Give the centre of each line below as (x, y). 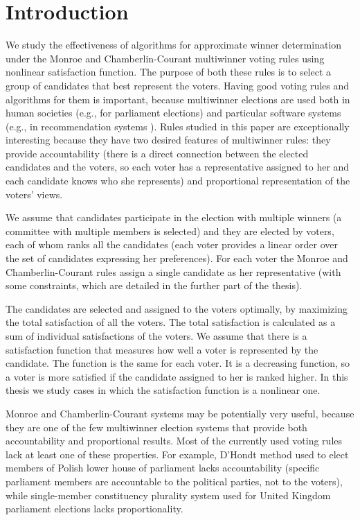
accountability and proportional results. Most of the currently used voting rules (174, 441)
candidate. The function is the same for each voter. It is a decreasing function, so (178, 363)
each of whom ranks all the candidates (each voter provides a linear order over (172, 244)
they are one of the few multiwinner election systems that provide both (156, 427)
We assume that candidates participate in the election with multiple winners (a (174, 217)
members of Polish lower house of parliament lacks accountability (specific (163, 468)
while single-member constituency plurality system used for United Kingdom (168, 495)
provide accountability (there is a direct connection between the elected (157, 153)
